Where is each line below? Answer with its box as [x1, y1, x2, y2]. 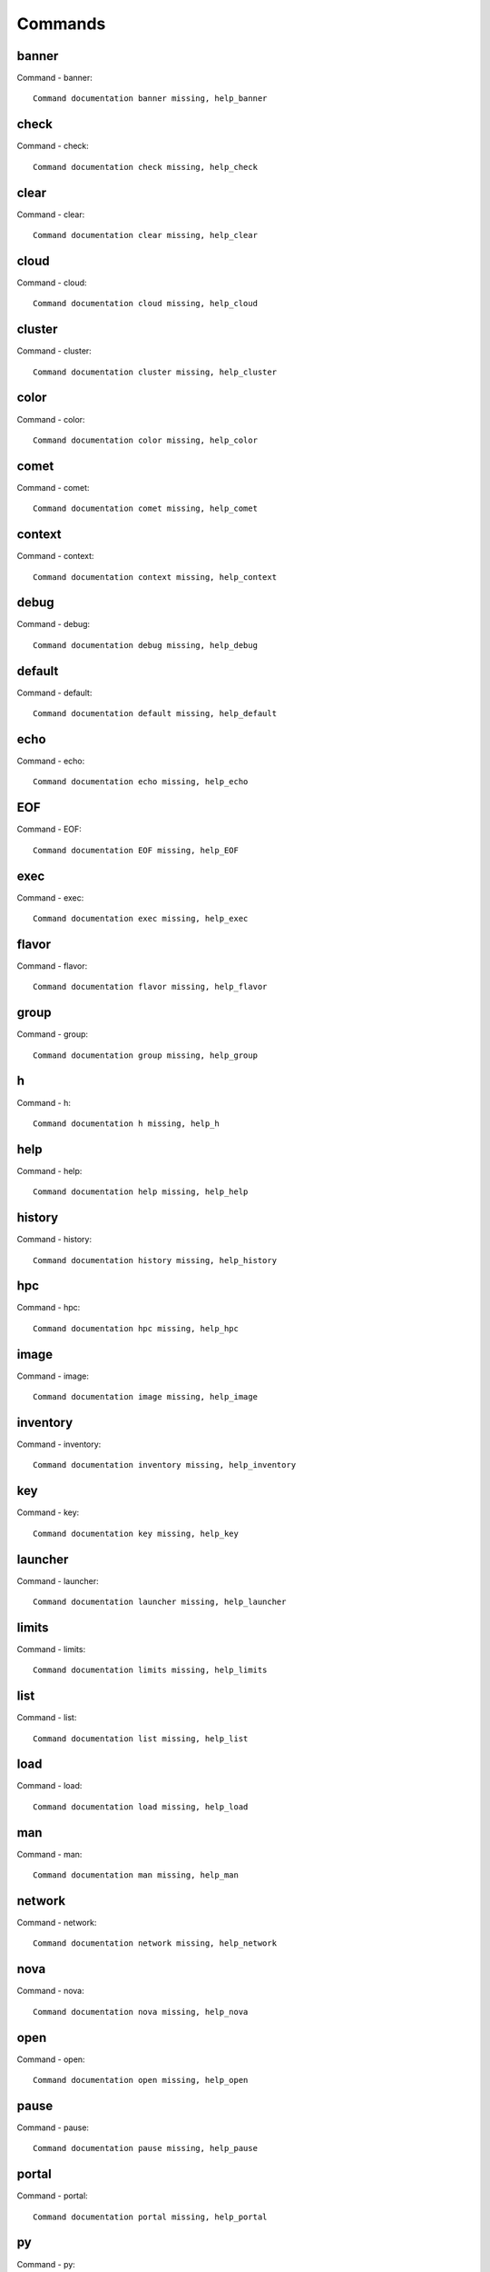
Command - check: [16, 141, 90, 152]
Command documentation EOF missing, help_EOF [33, 845, 240, 855]
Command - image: [16, 1370, 90, 1381]
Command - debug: [16, 619, 91, 630]
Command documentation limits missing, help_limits [33, 1665, 268, 1676]
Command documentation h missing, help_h [33, 1118, 220, 1129]
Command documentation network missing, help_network [33, 1938, 277, 1948]
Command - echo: [16, 755, 85, 767]
